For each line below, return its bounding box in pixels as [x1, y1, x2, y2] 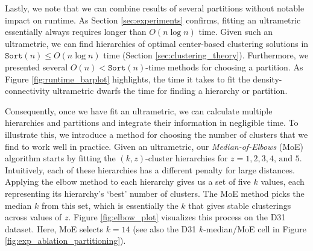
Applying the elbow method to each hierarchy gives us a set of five [5, 175, 251, 188]
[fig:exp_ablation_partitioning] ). [5, 234, 126, 247]
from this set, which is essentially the [41, 199, 179, 211]
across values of [5, 211, 62, 223]
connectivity [5, 84, 50, 97]
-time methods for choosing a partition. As [145, 60, 303, 73]
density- [253, 72, 282, 85]
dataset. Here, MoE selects [5, 222, 103, 235]
